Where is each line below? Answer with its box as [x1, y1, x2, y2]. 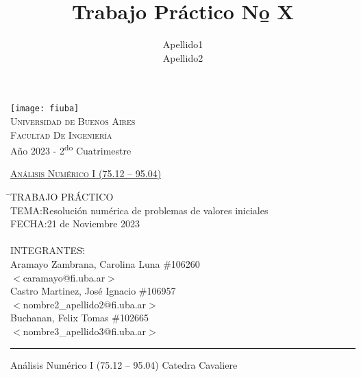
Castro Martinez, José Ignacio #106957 [10, 284, 176, 298]
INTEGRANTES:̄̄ [10, 243, 85, 258]
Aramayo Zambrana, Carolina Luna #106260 [10, 256, 200, 271]
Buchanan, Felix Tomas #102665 [10, 310, 149, 325]
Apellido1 [162, 37, 203, 52]
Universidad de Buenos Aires [10, 113, 136, 128]
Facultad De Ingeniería [10, 127, 112, 141]
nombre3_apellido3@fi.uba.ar [23, 323, 147, 338]
